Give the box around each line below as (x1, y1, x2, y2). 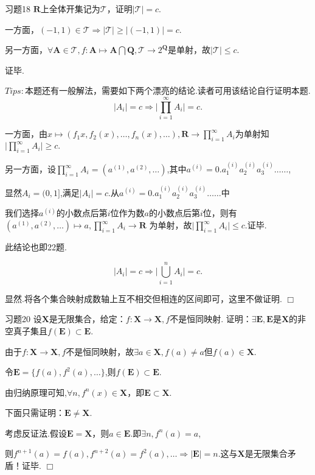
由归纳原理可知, (5, 385, 67, 398)
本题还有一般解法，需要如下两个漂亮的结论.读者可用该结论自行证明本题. (24, 84, 311, 97)
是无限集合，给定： (49, 312, 126, 325)
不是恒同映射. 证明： (170, 312, 252, 325)
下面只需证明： (5, 406, 64, 419)
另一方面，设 (5, 163, 56, 175)
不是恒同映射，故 (66, 345, 134, 357)
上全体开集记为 (40, 2, 100, 15)
